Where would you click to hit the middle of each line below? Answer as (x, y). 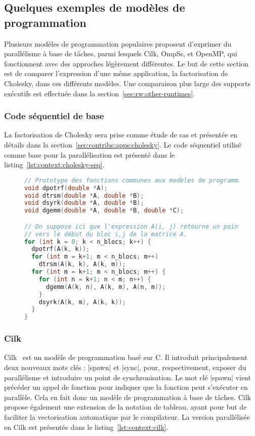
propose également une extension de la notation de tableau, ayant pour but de (125, 407)
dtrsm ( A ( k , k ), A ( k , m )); (82, 264)
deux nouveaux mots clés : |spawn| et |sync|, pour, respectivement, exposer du (125, 367)
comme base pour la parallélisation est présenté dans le (90, 154)
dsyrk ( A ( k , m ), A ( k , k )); (82, 302)
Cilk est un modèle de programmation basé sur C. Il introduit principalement (126, 357)
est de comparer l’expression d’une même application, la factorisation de (116, 73)
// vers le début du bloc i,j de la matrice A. (106, 234)
